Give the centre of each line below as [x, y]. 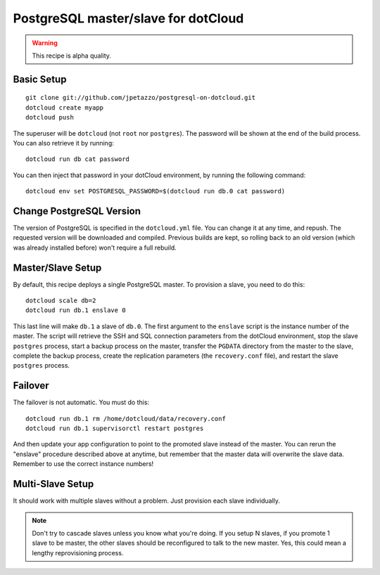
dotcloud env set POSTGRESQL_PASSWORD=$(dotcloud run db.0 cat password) [156, 191]
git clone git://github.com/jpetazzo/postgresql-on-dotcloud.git [141, 98]
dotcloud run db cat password [78, 159]
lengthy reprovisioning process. [78, 553]
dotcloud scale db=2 [61, 301]
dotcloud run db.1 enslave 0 [76, 310]
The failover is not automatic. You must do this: [81, 402]
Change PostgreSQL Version [77, 211]
